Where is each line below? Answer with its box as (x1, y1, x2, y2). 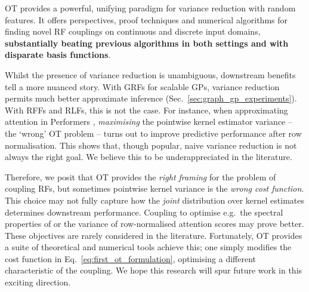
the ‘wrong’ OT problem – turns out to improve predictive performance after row (5, 127, 302, 139)
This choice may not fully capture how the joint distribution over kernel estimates (5, 193, 305, 206)
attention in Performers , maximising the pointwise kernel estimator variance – (5, 115, 292, 128)
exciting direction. (5, 276, 71, 288)
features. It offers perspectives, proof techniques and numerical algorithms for (5, 13, 288, 26)
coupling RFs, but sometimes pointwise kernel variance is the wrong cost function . (5, 182, 304, 195)
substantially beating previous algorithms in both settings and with (5, 36, 289, 49)
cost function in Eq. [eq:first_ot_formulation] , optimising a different (5, 252, 257, 265)
